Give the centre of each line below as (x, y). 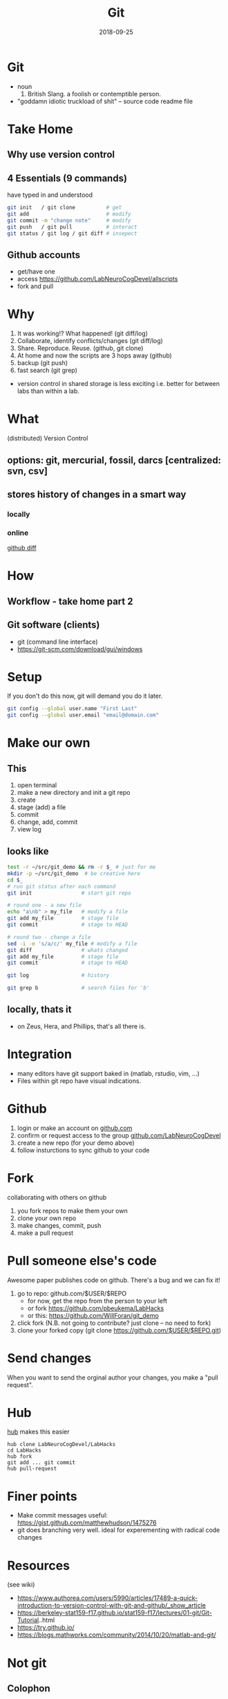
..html (47, 1620)
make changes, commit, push (59, 1225)
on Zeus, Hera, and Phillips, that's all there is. (82, 1026)
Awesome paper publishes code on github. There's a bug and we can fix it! (114, 1280)
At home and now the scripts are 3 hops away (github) (95, 355)
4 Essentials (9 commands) (67, 178)
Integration (40, 1054)
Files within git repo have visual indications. (79, 1081)
